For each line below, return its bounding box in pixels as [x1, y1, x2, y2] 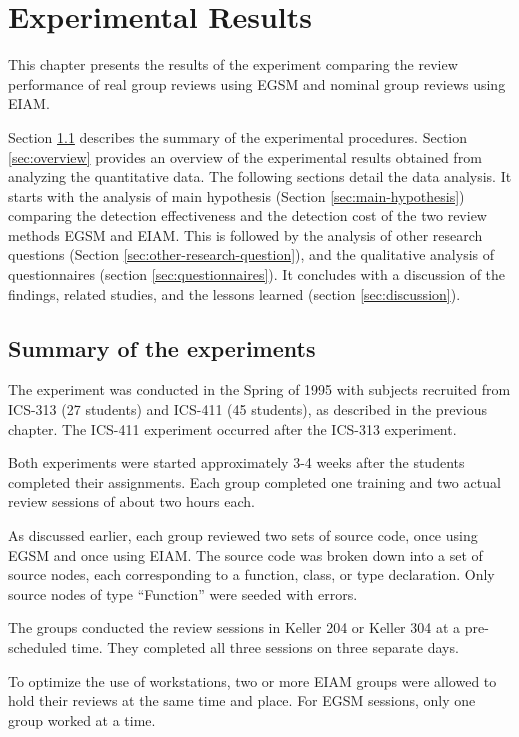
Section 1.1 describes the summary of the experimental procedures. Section [8, 126, 468, 147]
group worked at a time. [8, 709, 156, 730]
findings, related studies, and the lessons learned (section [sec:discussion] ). [8, 283, 461, 304]
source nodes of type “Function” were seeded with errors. [8, 583, 358, 604]
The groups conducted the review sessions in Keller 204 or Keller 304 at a [8, 617, 461, 638]
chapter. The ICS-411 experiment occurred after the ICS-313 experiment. [8, 418, 457, 439]
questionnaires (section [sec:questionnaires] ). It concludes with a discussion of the [8, 264, 506, 285]
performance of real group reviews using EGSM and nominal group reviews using [8, 73, 506, 94]
